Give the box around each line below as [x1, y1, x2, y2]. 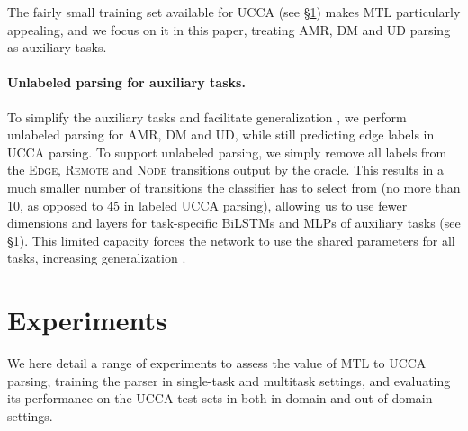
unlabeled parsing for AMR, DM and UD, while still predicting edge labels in [7, 125, 435, 144]
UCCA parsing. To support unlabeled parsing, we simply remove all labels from [7, 142, 447, 161]
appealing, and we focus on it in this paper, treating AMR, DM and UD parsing [7, 20, 451, 39]
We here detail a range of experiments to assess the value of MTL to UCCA [7, 354, 427, 373]
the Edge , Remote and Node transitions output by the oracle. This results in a [7, 160, 444, 179]
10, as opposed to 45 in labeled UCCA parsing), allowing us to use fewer [7, 195, 408, 214]
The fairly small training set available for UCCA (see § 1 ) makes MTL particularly [7, 3, 461, 21]
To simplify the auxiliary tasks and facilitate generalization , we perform [7, 107, 407, 126]
